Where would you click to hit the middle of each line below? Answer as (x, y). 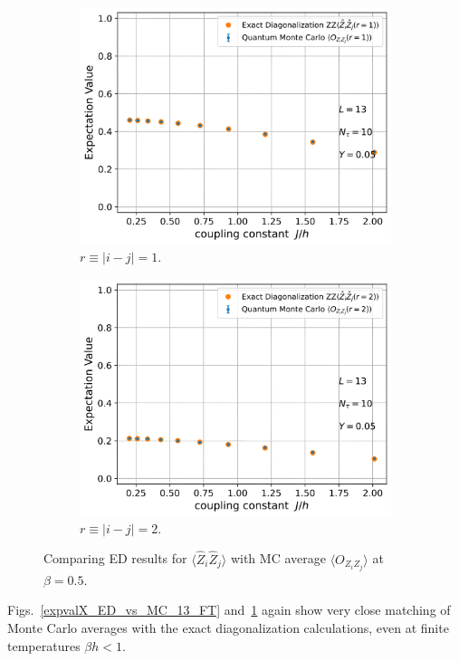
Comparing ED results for (115, 558)
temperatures (44, 645)
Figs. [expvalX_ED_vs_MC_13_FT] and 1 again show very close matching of (229, 610)
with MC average (278, 558)
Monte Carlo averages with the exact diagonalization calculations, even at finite (228, 627)
